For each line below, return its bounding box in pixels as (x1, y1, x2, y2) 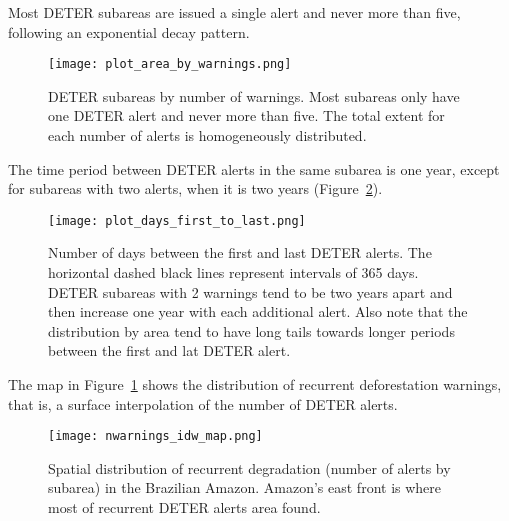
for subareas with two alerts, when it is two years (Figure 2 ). (8, 178, 383, 199)
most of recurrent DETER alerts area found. (48, 497, 321, 518)
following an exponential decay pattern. (8, 21, 250, 42)
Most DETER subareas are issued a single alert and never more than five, (8, 2, 461, 22)
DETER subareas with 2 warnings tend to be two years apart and (48, 281, 453, 302)
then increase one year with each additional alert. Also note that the (48, 301, 468, 322)
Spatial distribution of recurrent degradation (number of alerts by (48, 457, 451, 478)
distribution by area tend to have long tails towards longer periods (48, 320, 455, 341)
